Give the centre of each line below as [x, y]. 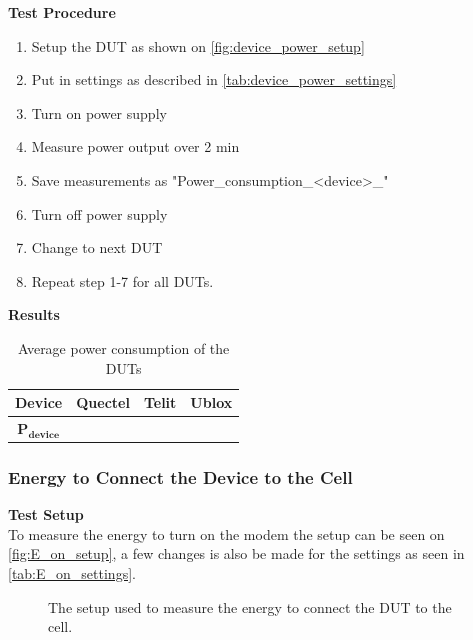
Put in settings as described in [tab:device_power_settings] [214, 79]
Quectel [103, 402]
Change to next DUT [97, 247]
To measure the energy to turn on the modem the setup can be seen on [226, 533]
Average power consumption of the [123, 347]
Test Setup [46, 514]
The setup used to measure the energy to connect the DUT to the [250, 606]
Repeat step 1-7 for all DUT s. [122, 280]
